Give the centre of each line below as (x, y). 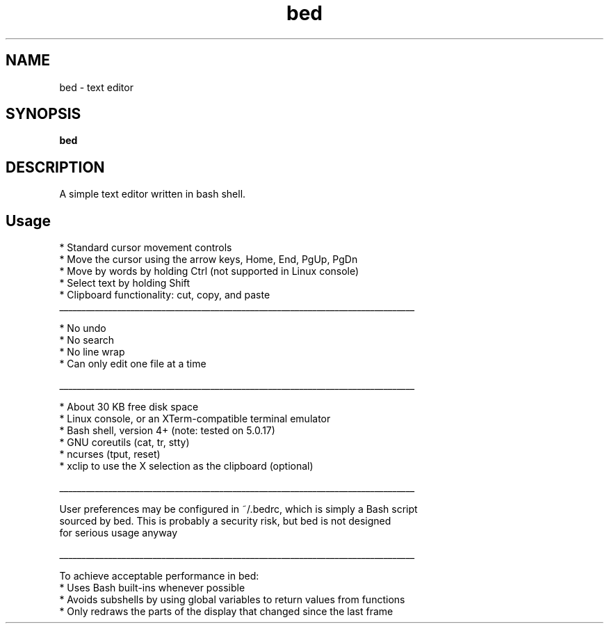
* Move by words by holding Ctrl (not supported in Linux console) (209, 271)
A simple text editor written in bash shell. (153, 194)
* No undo (83, 328)
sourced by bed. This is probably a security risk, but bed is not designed (225, 521)
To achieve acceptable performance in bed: (159, 576)
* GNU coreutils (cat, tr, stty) (124, 443)
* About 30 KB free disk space (129, 407)
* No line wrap (92, 352)
